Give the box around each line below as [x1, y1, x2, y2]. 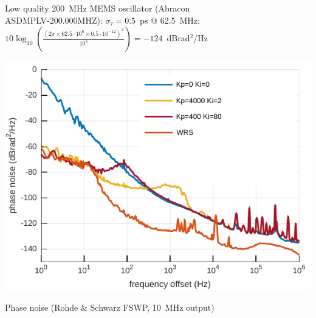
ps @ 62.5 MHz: [140, 13, 200, 26]
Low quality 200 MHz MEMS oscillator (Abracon [5, 2, 190, 14]
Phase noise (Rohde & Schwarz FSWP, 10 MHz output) [5, 300, 215, 313]
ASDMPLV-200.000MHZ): [5, 13, 103, 26]
